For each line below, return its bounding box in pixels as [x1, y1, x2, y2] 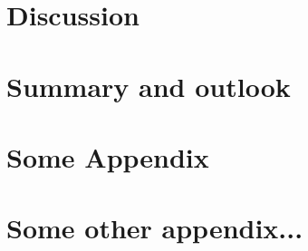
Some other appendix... [6, 209, 303, 246]
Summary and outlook [6, 67, 291, 104]
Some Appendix [6, 138, 209, 175]
